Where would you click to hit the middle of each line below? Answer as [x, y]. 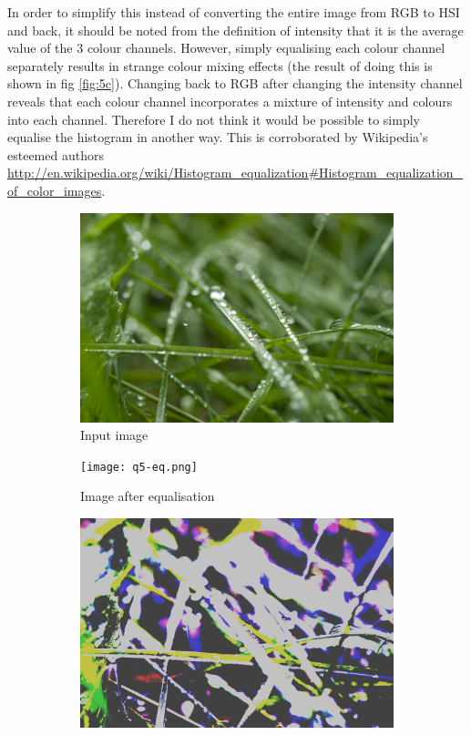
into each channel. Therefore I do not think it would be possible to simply [214, 119]
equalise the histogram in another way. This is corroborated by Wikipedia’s [218, 137]
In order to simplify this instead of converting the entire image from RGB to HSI [234, 12]
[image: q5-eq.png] [139, 467]
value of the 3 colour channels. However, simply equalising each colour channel [226, 48]
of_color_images [55, 190]
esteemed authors [56, 154]
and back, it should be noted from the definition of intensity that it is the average [235, 30]
